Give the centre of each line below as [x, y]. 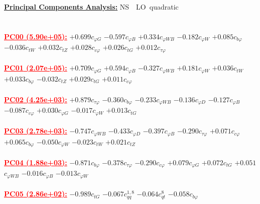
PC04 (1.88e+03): [36, 162]
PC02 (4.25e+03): [36, 99]
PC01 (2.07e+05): [36, 68]
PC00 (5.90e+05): [36, 36]
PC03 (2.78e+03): [36, 131]
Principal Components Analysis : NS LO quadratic [91, 7]
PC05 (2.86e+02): [36, 194]
